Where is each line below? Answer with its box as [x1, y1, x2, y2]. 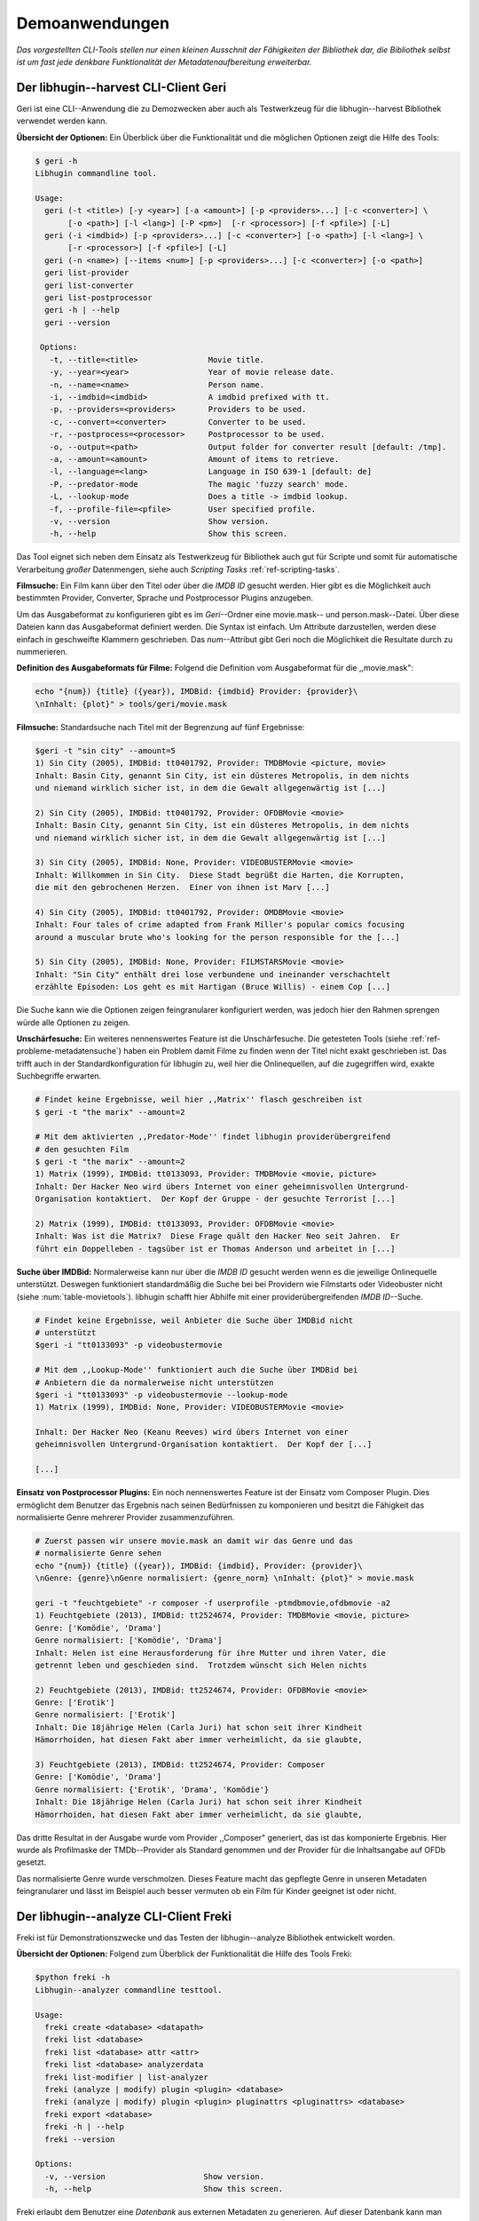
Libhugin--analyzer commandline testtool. [35, 1985, 223, 1994]
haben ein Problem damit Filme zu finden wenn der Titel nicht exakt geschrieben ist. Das [122, 1046, 447, 1056]
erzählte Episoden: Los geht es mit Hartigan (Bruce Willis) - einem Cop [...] [35, 982, 391, 992]
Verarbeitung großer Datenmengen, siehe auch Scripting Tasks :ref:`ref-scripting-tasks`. [16, 564, 341, 575]
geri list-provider [44, 267, 130, 278]
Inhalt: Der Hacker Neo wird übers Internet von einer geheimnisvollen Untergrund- [35, 1182, 410, 1191]
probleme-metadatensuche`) [16, 1046, 122, 1056]
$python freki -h [35, 1972, 111, 1983]
